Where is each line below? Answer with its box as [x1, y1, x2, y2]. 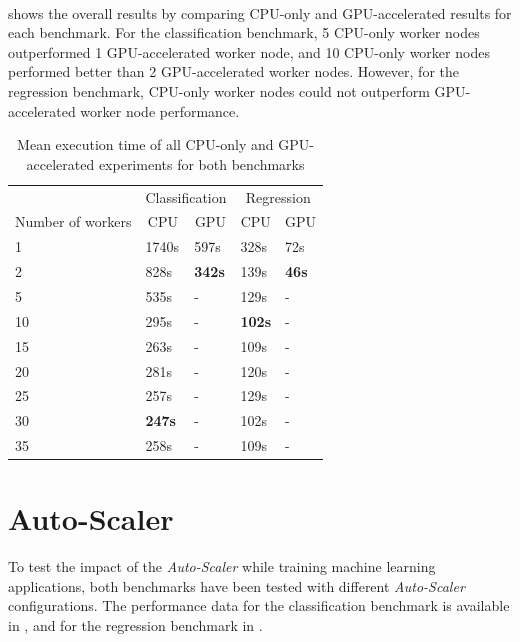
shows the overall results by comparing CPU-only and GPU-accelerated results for [8, 2, 512, 23]
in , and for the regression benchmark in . [8, 615, 263, 636]
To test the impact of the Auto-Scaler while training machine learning [8, 556, 436, 577]
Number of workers [15, 211, 132, 232]
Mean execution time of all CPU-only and [17, 134, 274, 155]
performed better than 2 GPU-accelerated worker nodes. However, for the [8, 61, 459, 82]
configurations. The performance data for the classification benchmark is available [8, 595, 510, 616]
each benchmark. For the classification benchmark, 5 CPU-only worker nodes [8, 22, 480, 43]
